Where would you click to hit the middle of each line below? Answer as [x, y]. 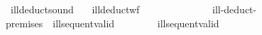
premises [24, 23]
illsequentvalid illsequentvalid [136, 23]
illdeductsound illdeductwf [75, 9]
